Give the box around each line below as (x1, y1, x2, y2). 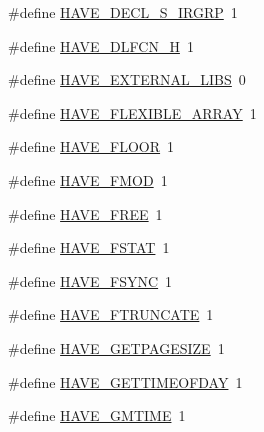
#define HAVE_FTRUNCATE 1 (8, 304, 214, 325)
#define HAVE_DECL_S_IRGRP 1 (8, 2, 238, 22)
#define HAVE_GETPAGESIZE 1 (8, 337, 225, 358)
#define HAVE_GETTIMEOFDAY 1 (8, 371, 243, 392)
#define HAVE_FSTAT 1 (8, 237, 170, 258)
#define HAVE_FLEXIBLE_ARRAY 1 (8, 102, 257, 123)
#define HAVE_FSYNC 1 (8, 270, 173, 291)
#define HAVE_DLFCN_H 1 (8, 35, 194, 56)
